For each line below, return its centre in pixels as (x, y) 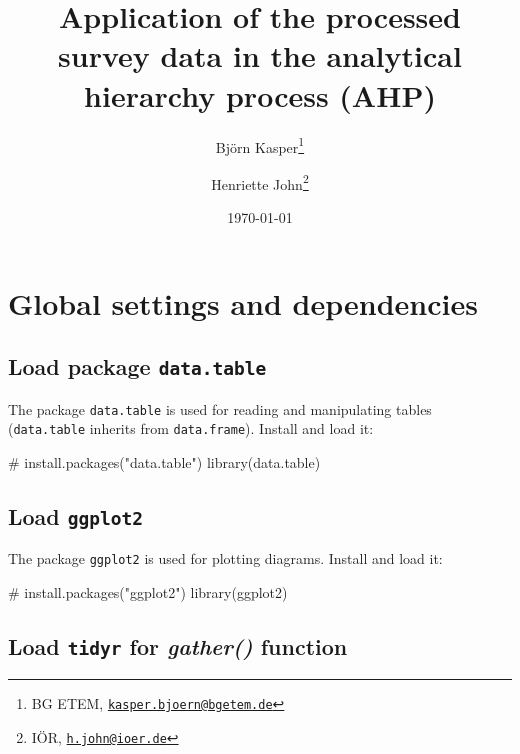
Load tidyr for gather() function (178, 645)
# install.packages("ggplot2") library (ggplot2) (148, 591)
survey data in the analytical (260, 55)
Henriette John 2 (260, 182)
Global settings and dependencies (243, 302)
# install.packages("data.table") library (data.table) (164, 461)
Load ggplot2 (76, 515)
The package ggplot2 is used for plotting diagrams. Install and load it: (225, 558)
